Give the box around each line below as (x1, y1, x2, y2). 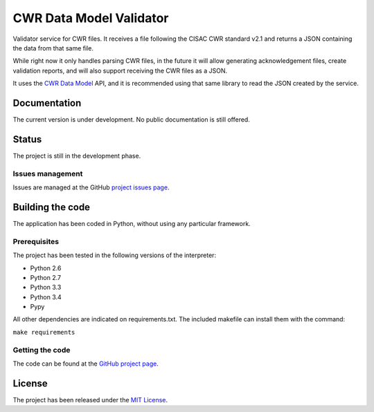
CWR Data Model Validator (12, 10, 169, 26)
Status (12, 133, 42, 145)
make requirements (12, 328, 75, 336)
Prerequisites (12, 236, 59, 246)
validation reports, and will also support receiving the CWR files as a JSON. (12, 66, 228, 75)
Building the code (12, 201, 90, 213)
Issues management (12, 169, 83, 178)
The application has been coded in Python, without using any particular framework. (12, 219, 251, 227)
